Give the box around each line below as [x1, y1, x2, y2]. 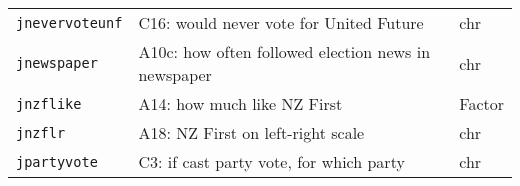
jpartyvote [16, 153, 98, 170]
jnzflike [16, 95, 82, 112]
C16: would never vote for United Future [138, 11, 424, 34]
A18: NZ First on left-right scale [138, 121, 365, 144]
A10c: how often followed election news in [138, 40, 431, 63]
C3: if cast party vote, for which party [138, 150, 405, 173]
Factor [459, 92, 504, 115]
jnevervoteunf [16, 14, 123, 31]
